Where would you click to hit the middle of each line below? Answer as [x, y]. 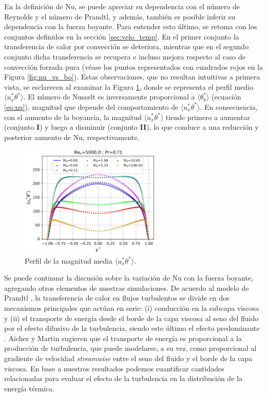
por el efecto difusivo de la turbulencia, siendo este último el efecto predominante [132, 328]
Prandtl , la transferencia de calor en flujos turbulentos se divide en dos [117, 298]
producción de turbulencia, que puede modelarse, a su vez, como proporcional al [130, 348]
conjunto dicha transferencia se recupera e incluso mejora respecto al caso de [125, 56]
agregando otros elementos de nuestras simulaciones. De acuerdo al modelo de [127, 287]
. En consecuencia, [229, 106]
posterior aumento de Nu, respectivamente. [72, 137]
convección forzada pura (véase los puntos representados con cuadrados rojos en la [133, 66]
